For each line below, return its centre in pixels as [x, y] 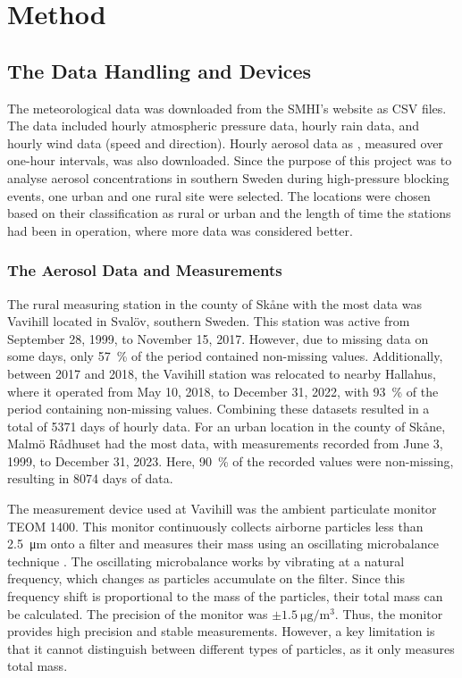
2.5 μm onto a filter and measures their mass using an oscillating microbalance [223, 544]
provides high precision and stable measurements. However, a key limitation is [221, 631]
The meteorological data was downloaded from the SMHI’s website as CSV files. [227, 108]
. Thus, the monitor [389, 613]
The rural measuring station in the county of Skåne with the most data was [214, 303]
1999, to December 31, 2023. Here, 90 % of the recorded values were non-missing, [231, 460]
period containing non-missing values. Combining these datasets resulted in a [218, 409]
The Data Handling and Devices [160, 70]
